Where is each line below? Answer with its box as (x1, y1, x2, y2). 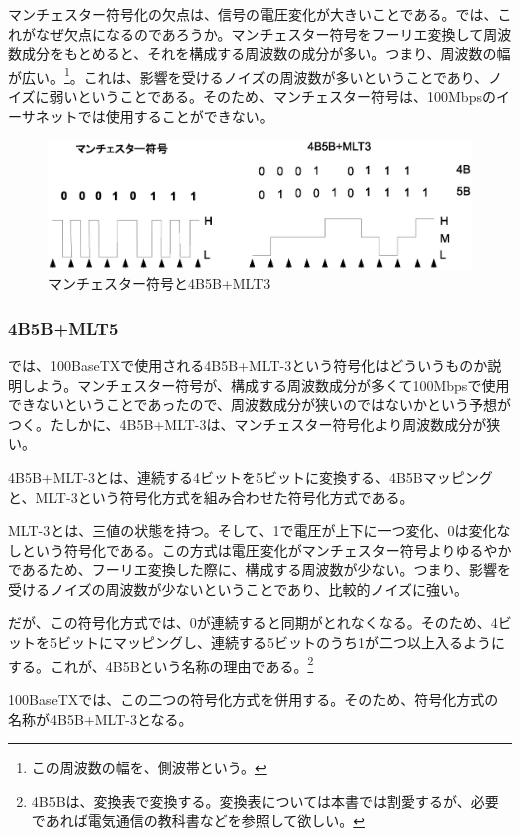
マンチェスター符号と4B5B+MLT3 (48, 273, 271, 294)
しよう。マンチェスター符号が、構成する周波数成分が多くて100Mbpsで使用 (21, 374, 510, 395)
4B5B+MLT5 (8, 315, 119, 340)
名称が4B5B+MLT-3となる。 (8, 708, 193, 729)
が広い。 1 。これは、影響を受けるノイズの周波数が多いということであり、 (8, 63, 489, 87)
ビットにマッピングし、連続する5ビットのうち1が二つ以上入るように (56, 632, 505, 653)
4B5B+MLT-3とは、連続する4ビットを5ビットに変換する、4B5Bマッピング (8, 466, 493, 487)
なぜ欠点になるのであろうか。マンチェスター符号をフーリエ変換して (35, 23, 484, 44)
